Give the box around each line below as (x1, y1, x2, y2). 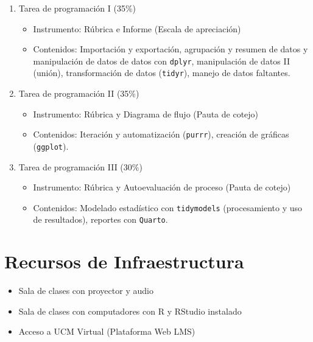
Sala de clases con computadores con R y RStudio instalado (18, 304, 242, 317)
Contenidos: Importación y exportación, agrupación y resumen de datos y (33, 43, 308, 55)
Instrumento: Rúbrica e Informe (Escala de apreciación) (33, 22, 241, 35)
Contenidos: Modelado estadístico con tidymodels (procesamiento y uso (33, 201, 303, 214)
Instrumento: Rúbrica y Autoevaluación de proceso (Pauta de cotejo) (33, 181, 291, 194)
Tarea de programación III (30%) (18, 160, 142, 173)
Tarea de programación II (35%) (18, 87, 139, 100)
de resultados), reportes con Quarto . (33, 213, 168, 226)
